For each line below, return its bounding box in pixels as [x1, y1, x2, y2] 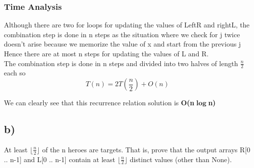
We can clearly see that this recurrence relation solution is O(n [4, 97, 195, 108]
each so [4, 68, 26, 78]
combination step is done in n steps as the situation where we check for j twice [4, 29, 240, 39]
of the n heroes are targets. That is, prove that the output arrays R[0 [42, 144, 251, 154]
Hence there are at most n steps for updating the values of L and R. [4, 48, 209, 58]
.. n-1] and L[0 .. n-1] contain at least [4, 154, 115, 164]
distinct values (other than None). [129, 154, 232, 164]
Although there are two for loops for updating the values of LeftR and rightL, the [4, 20, 250, 30]
